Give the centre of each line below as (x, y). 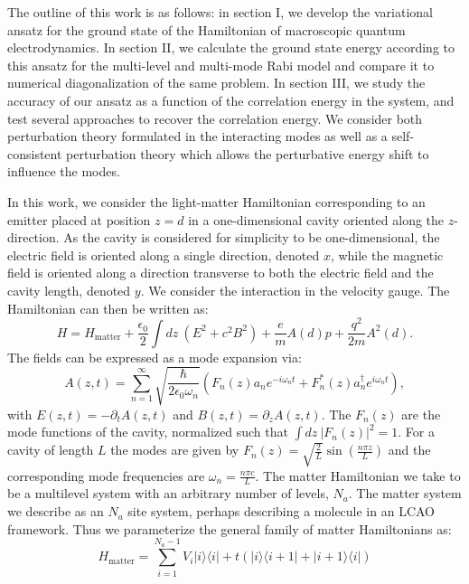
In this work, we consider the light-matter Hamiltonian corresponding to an (216, 201)
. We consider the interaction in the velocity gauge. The (295, 290)
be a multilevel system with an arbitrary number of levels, (168, 493)
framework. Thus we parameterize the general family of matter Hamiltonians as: (230, 528)
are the (421, 414)
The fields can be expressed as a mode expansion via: (155, 357)
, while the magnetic (387, 254)
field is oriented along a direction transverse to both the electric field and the (220, 273)
